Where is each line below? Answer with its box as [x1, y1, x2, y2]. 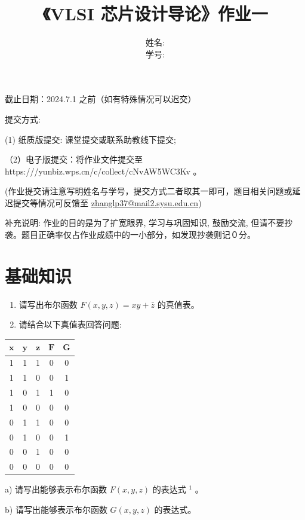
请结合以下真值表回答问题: [19, 318, 122, 331]
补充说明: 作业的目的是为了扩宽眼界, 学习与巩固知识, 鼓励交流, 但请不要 [5, 216, 285, 229]
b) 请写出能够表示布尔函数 [5, 503, 107, 515]
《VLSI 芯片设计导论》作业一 [42, 1, 268, 26]
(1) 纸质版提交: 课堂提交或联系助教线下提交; [5, 133, 176, 145]
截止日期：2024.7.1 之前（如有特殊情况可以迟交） [5, 93, 196, 105]
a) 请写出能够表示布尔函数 [5, 483, 107, 495]
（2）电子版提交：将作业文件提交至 [5, 153, 143, 166]
